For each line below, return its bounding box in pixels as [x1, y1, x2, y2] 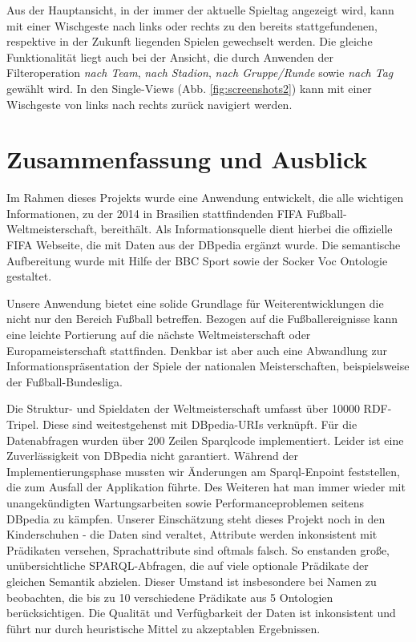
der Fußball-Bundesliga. [6, 373, 123, 390]
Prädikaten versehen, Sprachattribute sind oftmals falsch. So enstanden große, [6, 541, 390, 558]
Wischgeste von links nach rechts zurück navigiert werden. [6, 95, 293, 112]
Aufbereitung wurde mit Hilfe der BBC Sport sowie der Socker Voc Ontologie [6, 252, 388, 269]
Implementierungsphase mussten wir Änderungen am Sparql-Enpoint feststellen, [6, 462, 400, 479]
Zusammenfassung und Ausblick [6, 143, 368, 176]
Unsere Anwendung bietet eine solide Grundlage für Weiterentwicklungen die [6, 294, 384, 311]
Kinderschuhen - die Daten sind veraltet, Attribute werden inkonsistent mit [6, 526, 378, 543]
